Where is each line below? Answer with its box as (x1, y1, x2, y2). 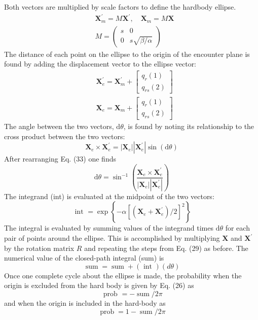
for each (225, 222, 250, 233)
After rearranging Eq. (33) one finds (4, 153, 116, 164)
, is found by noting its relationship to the (123, 121, 254, 132)
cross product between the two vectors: (4, 131, 125, 141)
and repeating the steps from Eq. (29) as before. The (84, 242, 248, 253)
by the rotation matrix (4, 242, 75, 253)
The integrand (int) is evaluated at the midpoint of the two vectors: (4, 190, 214, 201)
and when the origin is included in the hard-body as (4, 298, 166, 308)
